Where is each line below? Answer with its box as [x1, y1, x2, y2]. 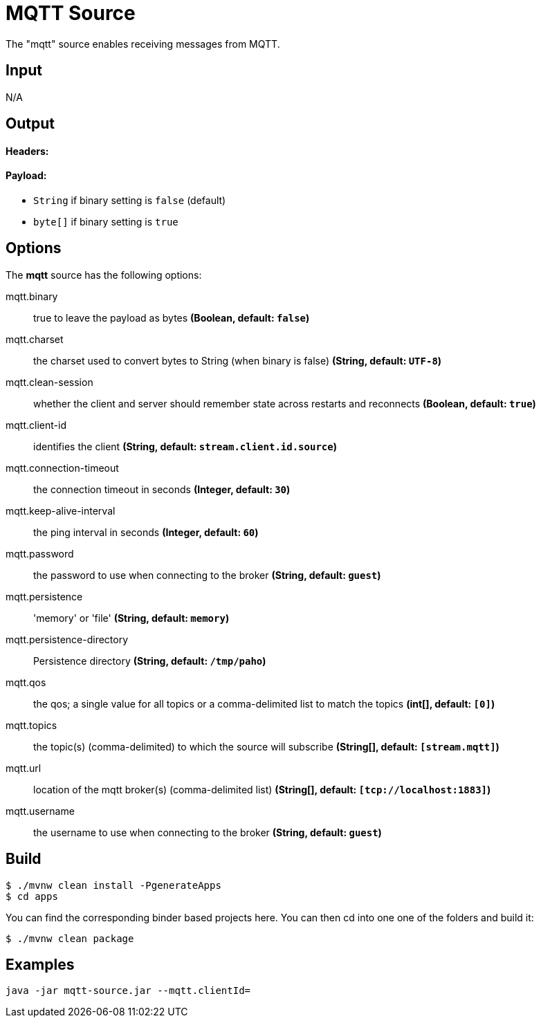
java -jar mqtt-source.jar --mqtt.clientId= [6, 985, 251, 997]
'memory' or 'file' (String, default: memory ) [33, 611, 230, 624]
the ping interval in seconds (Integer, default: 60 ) [33, 526, 259, 538]
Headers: [6, 145, 49, 157]
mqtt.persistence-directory [6, 633, 129, 645]
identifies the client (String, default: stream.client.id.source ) [33, 440, 337, 452]
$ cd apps [6, 890, 58, 902]
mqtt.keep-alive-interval [6, 504, 116, 517]
